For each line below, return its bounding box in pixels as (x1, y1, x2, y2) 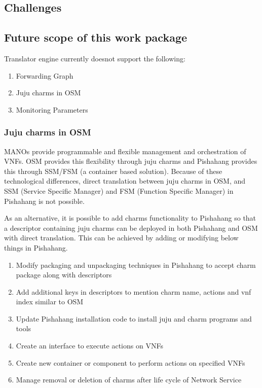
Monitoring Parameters (16, 104, 88, 115)
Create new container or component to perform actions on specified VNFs (16, 357, 245, 368)
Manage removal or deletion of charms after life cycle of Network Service (16, 374, 242, 385)
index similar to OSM (16, 296, 84, 307)
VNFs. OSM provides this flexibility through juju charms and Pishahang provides (4, 156, 257, 166)
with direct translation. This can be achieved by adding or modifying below (4, 232, 239, 243)
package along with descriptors (16, 269, 112, 280)
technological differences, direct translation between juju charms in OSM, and (4, 175, 246, 186)
